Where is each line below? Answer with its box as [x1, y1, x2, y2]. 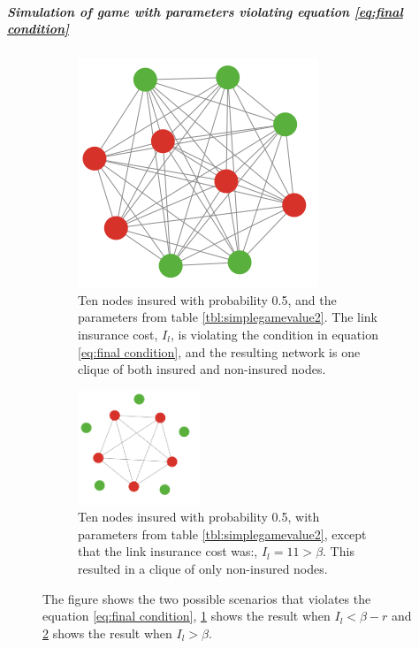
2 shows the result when [42, 623, 172, 642]
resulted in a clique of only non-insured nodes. [78, 560, 328, 577]
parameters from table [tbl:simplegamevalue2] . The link [78, 308, 378, 326]
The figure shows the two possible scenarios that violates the [42, 589, 371, 607]
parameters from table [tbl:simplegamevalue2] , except [78, 524, 367, 543]
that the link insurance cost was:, [78, 542, 258, 560]
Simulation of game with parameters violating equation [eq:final [7, 2, 403, 20]
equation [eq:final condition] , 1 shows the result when [42, 606, 331, 625]
